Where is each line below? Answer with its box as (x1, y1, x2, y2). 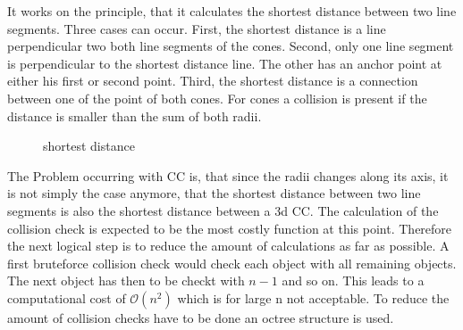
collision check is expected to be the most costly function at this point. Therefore (7, 219, 452, 237)
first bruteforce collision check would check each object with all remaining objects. (7, 253, 457, 272)
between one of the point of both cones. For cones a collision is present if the (7, 88, 427, 107)
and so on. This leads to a (282, 271, 425, 290)
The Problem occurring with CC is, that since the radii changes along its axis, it (7, 166, 449, 185)
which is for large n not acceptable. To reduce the (177, 288, 450, 307)
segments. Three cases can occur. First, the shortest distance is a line (7, 19, 386, 37)
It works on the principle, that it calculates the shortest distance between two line (7, 2, 457, 20)
